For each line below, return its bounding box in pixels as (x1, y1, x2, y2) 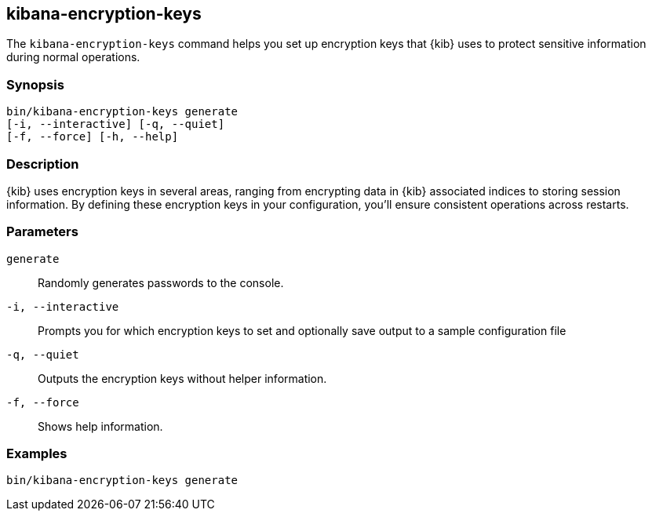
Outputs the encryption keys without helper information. (38, 371, 327, 385)
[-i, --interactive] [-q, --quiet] (6, 118, 225, 131)
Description (6, 155, 79, 172)
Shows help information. (38, 419, 163, 433)
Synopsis (6, 76, 64, 93)
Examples (6, 446, 67, 462)
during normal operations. (6, 50, 140, 64)
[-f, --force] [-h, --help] (6, 130, 179, 144)
